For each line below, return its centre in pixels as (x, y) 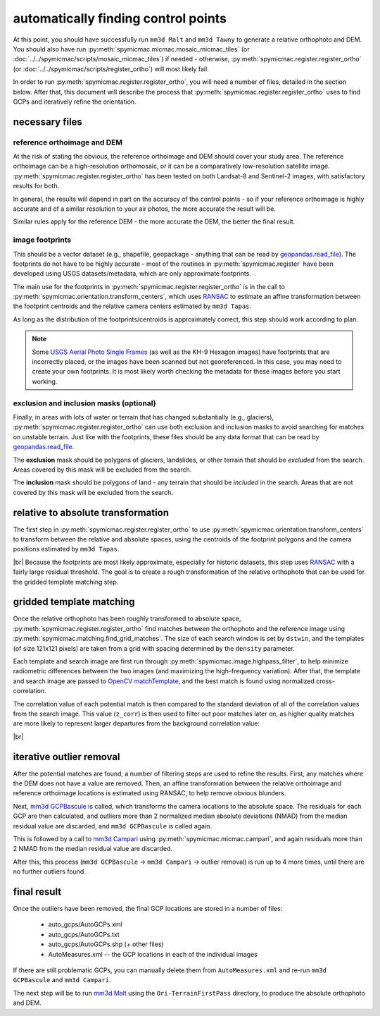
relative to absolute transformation (91, 512)
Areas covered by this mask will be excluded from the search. (102, 470)
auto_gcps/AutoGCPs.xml (85, 924)
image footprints (42, 240)
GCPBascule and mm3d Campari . (62, 980)
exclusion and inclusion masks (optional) (84, 403)
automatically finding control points (120, 18)
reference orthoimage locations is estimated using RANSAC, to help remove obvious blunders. (150, 793)
